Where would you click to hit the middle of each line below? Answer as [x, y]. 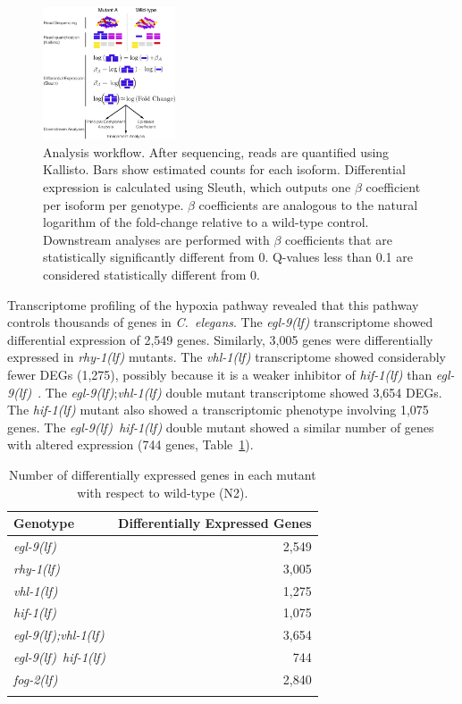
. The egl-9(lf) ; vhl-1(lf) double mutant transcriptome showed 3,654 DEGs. [240, 392]
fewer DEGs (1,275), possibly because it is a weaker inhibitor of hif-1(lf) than [220, 374]
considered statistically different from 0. [152, 274]
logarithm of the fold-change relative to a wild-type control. [206, 222]
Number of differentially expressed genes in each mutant [162, 474]
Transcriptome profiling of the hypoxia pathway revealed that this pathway [213, 304]
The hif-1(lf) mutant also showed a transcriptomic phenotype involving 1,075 [218, 410]
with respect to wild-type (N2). [163, 492]
